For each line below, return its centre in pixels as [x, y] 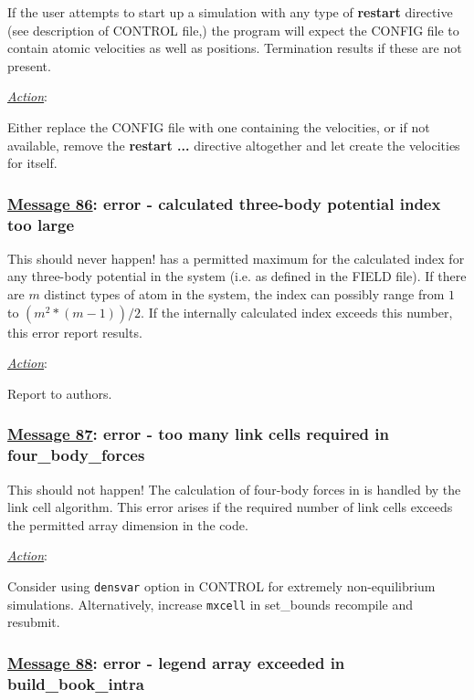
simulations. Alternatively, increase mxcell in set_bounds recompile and [211, 604]
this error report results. [75, 332]
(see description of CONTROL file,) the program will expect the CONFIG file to [233, 30]
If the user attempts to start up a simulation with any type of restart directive [230, 12]
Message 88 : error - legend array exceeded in [176, 662]
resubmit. [34, 622]
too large [41, 224]
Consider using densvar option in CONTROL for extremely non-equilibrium [221, 585]
